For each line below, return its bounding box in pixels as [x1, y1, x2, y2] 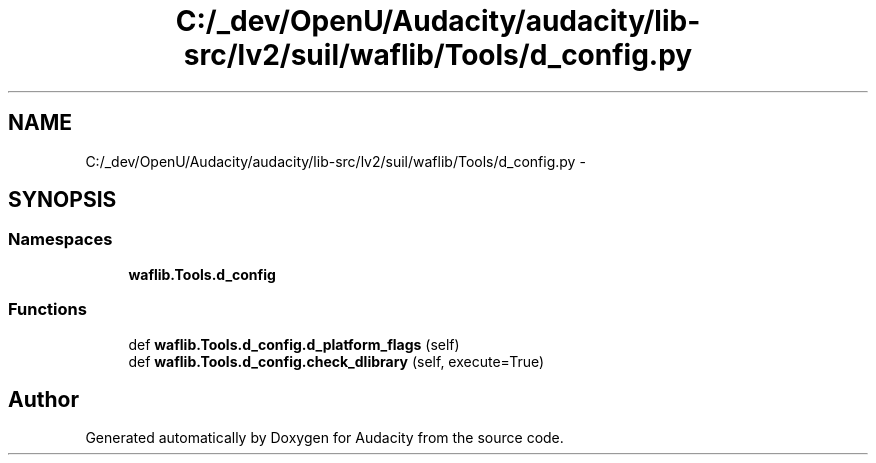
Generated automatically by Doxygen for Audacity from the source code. [85, 429, 564, 447]
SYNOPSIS [8, 187, 117, 213]
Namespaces [8, 229, 113, 250]
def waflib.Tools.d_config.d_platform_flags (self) [128, 335, 460, 353]
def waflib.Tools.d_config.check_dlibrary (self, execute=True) [128, 352, 545, 370]
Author [8, 386, 79, 412]
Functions [8, 299, 87, 320]
